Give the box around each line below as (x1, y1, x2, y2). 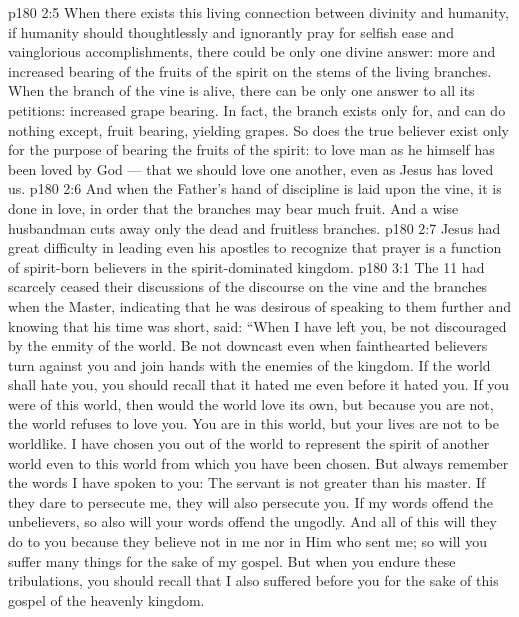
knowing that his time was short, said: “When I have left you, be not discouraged (8, 315, 507, 336)
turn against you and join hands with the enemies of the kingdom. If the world (8, 354, 491, 375)
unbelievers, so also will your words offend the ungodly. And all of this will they (8, 511, 497, 532)
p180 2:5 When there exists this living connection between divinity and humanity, (8, 2, 509, 22)
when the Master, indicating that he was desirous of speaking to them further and (8, 295, 512, 316)
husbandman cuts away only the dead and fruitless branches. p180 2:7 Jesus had (8, 217, 501, 238)
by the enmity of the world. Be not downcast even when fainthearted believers (8, 335, 488, 356)
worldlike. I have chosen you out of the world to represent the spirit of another (8, 433, 490, 454)
